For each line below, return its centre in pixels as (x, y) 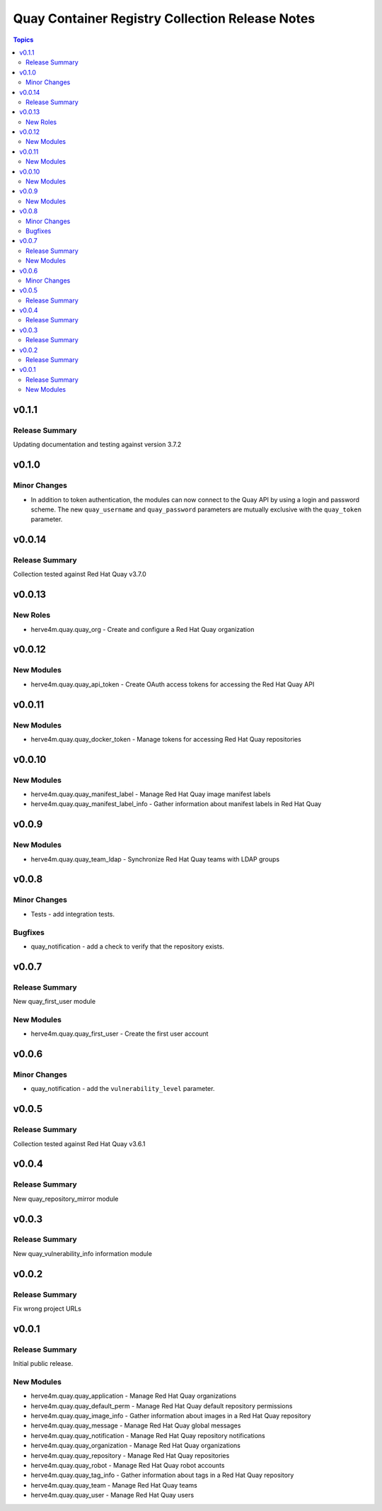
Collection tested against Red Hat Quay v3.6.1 (79, 1143)
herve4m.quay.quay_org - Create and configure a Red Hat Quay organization (143, 629)
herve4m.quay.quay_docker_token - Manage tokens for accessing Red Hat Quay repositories (166, 739)
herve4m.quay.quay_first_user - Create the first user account (120, 1034)
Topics (23, 40)
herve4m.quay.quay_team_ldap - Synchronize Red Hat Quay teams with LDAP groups (155, 859)
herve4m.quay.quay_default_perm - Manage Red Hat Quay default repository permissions (162, 1405)
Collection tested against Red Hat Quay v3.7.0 (80, 575)
